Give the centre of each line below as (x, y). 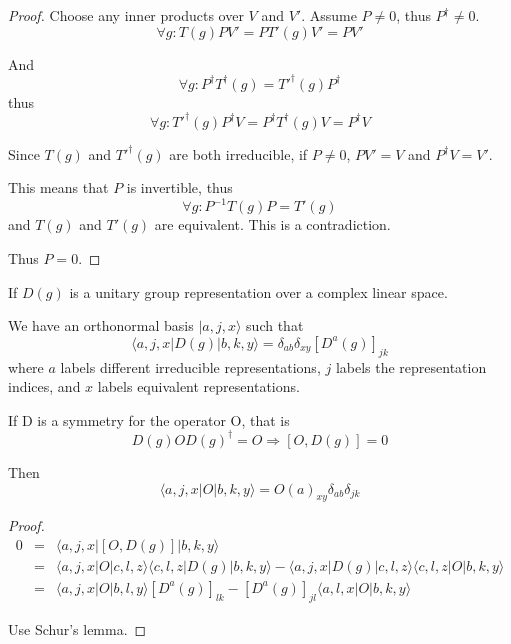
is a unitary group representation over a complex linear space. (258, 291)
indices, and (44, 386)
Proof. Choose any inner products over (126, 15)
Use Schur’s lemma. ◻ (77, 628)
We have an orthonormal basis (101, 325)
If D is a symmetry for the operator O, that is (149, 419)
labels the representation (411, 366)
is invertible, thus (179, 187)
